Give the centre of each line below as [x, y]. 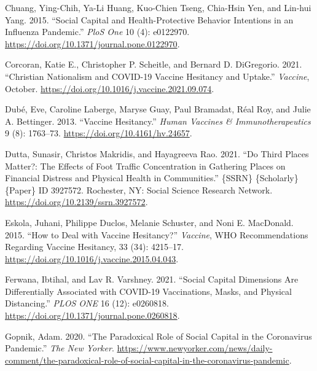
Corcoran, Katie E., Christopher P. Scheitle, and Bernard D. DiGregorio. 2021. [154, 64]
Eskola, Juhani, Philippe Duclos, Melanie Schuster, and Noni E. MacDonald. [149, 222]
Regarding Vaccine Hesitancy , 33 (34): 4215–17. [94, 247]
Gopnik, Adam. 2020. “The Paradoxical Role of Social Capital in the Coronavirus [158, 336]
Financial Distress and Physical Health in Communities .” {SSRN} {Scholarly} [152, 178]
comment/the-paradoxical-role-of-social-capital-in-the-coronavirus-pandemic [147, 360]
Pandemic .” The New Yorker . [60, 348]
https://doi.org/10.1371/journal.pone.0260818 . [92, 315]
